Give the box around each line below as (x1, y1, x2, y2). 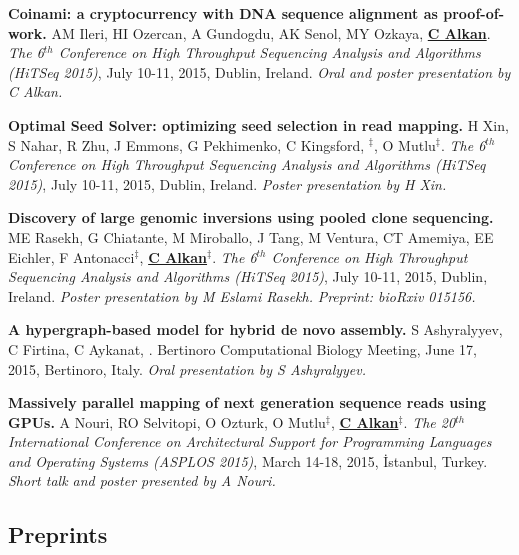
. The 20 (403, 411, 456, 432)
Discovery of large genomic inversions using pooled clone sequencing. (8, 207, 494, 228)
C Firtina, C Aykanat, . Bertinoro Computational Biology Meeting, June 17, (8, 338, 477, 359)
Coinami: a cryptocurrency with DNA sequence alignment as (8, 3, 438, 23)
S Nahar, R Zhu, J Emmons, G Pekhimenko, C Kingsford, (8, 134, 365, 155)
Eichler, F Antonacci (8, 246, 135, 267)
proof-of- (443, 3, 504, 23)
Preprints (8, 519, 108, 550)
